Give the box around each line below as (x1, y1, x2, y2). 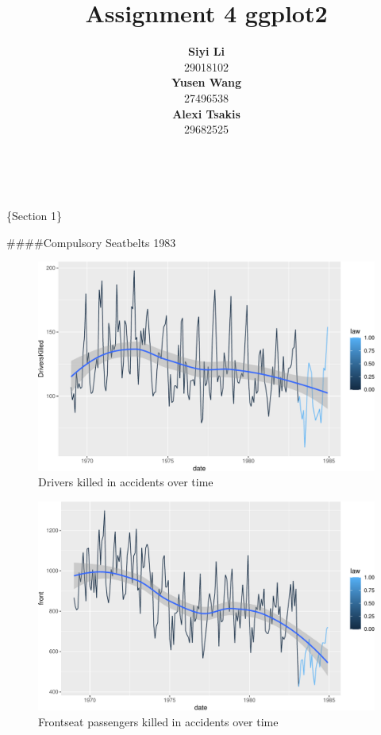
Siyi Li (188, 43, 225, 60)
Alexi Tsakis (172, 105, 241, 122)
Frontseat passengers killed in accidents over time (38, 713, 279, 729)
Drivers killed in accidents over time (38, 474, 214, 490)
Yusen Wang (171, 74, 241, 91)
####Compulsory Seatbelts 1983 (6, 234, 176, 250)
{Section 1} (6, 207, 62, 224)
